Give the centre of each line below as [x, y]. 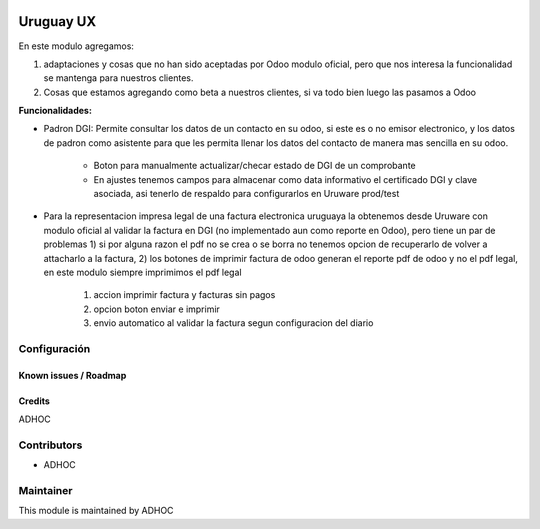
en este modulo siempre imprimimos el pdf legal [142, 272]
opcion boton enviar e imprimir [156, 309]
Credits [34, 401]
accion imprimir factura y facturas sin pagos [184, 295]
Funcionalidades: [55, 111]
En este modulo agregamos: [76, 46]
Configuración [54, 348]
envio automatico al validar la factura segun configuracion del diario [233, 323]
